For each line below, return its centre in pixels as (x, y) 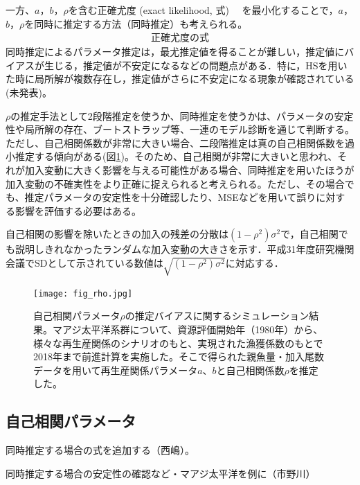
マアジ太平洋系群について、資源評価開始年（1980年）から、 (188, 329)
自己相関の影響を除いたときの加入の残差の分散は (117, 234)
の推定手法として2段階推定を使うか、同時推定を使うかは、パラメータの (172, 115)
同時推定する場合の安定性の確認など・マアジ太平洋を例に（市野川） (161, 473)
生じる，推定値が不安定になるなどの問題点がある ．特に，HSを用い (196, 65)
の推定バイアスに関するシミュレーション (217, 316)
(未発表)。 (29, 92)
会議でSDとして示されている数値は (84, 262)
